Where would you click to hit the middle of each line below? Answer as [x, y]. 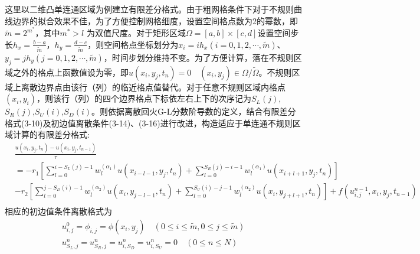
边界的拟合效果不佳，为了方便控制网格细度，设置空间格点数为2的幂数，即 [155, 20]
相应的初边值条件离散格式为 [58, 211]
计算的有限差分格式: [51, 134]
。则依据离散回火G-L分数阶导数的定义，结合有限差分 [194, 111]
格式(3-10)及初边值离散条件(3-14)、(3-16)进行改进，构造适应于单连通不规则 [149, 123]
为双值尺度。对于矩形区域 [136, 33]
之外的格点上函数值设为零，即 [70, 72]
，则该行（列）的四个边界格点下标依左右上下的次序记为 [144, 98]
